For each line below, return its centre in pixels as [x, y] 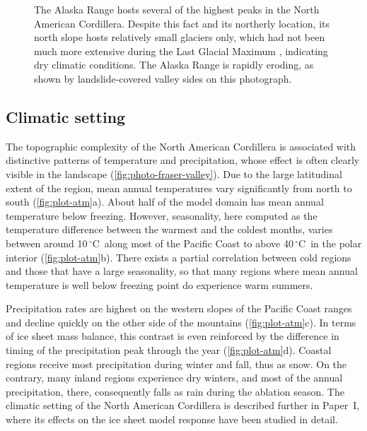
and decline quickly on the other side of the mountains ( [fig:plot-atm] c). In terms [181, 322]
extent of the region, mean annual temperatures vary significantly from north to [179, 188]
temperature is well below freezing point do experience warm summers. [159, 284]
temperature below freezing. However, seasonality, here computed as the [162, 215]
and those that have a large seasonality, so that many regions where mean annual [182, 271]
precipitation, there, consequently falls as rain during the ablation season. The [175, 391]
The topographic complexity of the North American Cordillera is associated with [181, 146]
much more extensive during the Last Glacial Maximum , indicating [181, 51]
